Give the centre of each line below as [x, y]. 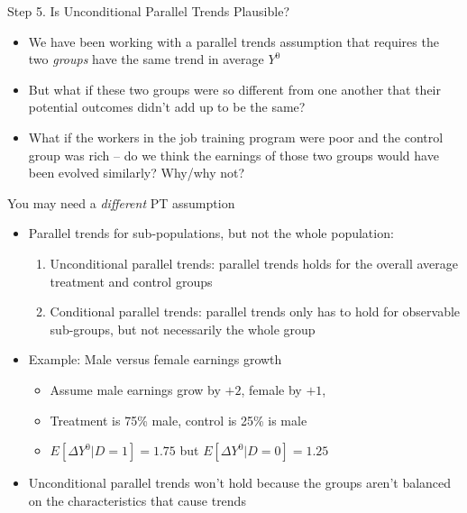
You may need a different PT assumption [121, 202]
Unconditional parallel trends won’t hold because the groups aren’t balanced [240, 483]
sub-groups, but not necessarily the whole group [183, 329]
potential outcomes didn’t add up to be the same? [167, 107]
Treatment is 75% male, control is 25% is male [179, 420]
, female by [271, 389]
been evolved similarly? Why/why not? [137, 173]
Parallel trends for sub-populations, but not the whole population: [211, 233]
